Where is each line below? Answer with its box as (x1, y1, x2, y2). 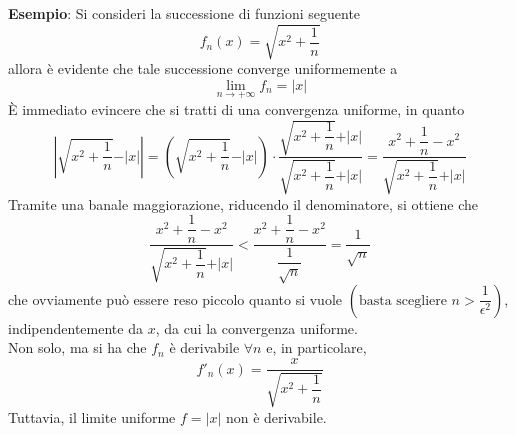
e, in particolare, (266, 337, 367, 358)
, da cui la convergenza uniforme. (155, 317, 358, 338)
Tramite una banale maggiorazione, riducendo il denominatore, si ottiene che (8, 193, 479, 214)
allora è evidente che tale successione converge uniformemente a (8, 58, 398, 79)
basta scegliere (358, 293, 447, 308)
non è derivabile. (225, 406, 327, 427)
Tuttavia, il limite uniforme (8, 406, 176, 427)
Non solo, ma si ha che (8, 337, 147, 358)
